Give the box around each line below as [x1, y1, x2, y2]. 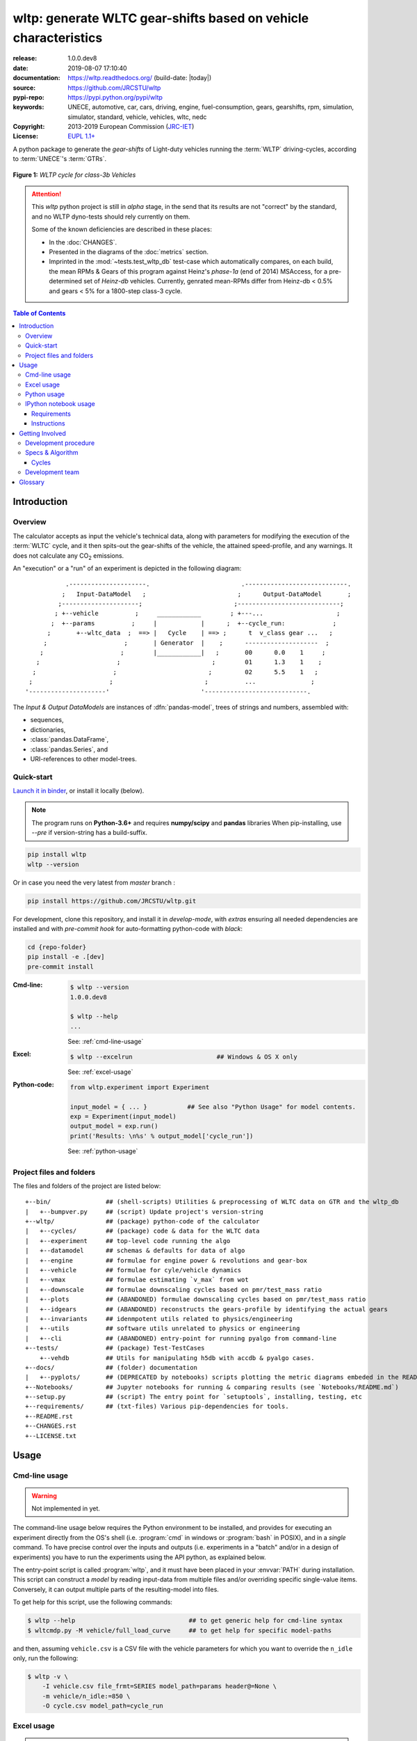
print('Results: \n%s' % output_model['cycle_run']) [69, 1132, 254, 1140]
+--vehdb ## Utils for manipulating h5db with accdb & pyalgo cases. [39, 1354, 315, 1361]
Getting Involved [19, 429, 66, 437]
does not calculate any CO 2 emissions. [13, 551, 124, 561]
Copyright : [13, 123, 45, 131]
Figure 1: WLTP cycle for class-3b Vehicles [13, 171, 136, 179]
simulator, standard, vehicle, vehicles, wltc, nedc [67, 112, 207, 121]
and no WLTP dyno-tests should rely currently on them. [31, 212, 190, 221]
